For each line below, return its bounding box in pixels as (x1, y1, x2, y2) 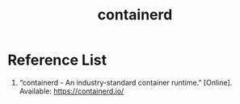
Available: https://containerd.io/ (19, 86, 124, 96)
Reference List (7, 51, 107, 69)
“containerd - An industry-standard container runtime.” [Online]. (19, 77, 233, 87)
